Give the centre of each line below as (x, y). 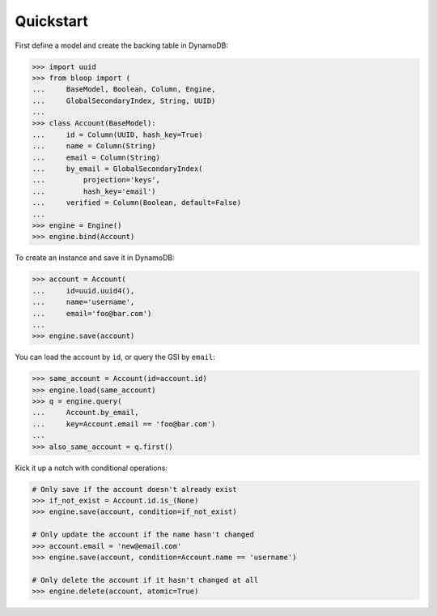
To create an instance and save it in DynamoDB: (95, 258)
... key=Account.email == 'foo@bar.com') (124, 424)
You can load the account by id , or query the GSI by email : (115, 357)
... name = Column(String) (94, 146)
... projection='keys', (96, 180)
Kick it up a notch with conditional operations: (91, 468)
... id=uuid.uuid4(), (83, 291)
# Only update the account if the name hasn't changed (143, 535)
